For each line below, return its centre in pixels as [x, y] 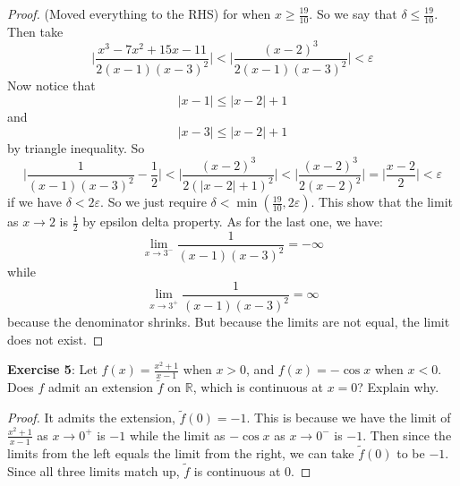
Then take [35, 31]
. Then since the [407, 435]
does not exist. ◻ [55, 339]
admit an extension [101, 387]
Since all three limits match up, [94, 470]
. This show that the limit [382, 202]
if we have [35, 202]
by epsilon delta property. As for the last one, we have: [233, 222]
